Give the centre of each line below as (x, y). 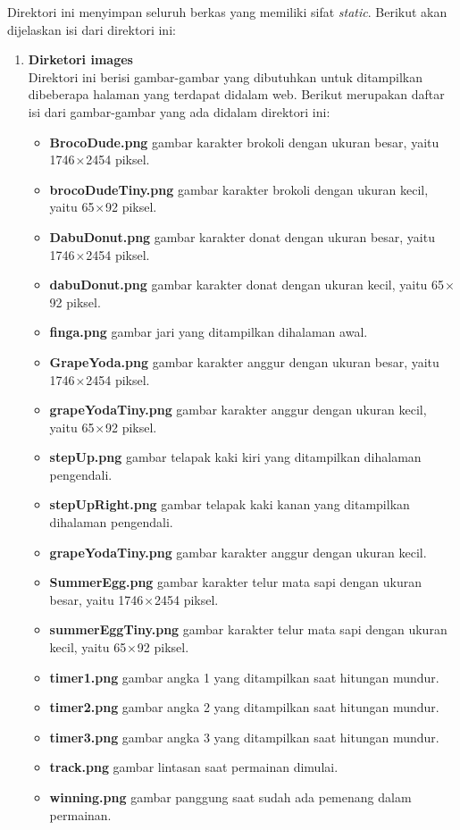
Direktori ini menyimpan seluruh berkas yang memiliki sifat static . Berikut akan (227, 12)
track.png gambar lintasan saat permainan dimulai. (194, 767)
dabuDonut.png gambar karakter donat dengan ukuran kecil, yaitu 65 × (252, 285)
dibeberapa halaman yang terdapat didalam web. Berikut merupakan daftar (236, 94)
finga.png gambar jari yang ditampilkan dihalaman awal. (209, 332)
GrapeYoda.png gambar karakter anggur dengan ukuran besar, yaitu (244, 361)
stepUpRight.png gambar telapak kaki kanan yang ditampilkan (230, 504)
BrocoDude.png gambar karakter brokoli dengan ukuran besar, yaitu (244, 142)
